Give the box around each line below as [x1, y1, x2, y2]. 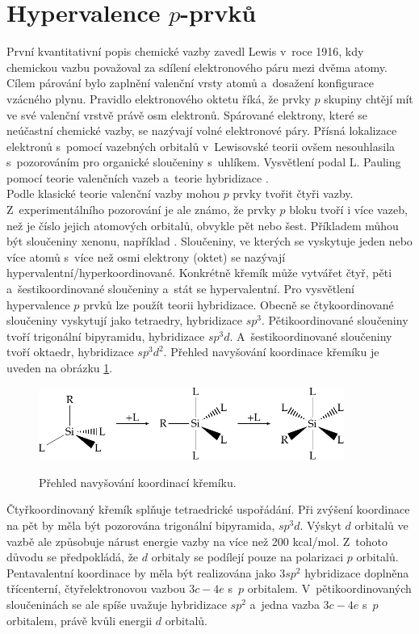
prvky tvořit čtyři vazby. [233, 185, 354, 202]
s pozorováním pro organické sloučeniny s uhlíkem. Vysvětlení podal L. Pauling [6, 153, 401, 170]
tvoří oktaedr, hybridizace [6, 343, 134, 360]
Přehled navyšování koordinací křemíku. [39, 473, 237, 490]
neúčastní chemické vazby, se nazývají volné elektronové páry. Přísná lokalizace [6, 122, 397, 139]
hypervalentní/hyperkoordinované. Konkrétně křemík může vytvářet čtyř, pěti [6, 264, 392, 281]
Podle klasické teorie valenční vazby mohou [6, 185, 220, 202]
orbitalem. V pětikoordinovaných [247, 580, 412, 597]
